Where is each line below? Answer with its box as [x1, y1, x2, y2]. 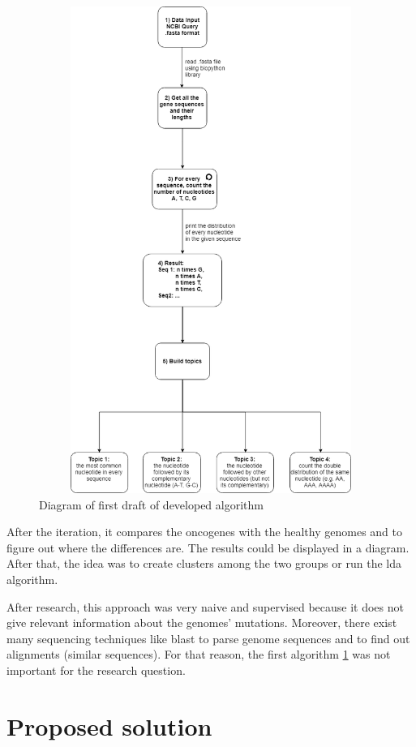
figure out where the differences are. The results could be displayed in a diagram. [6, 539, 410, 556]
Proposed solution [6, 709, 212, 742]
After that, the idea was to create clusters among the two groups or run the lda [6, 555, 402, 572]
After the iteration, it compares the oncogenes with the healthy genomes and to [6, 523, 402, 540]
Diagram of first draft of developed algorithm [39, 496, 264, 513]
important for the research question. [6, 661, 186, 678]
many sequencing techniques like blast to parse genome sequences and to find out [6, 629, 410, 646]
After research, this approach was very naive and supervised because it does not [6, 598, 404, 615]
